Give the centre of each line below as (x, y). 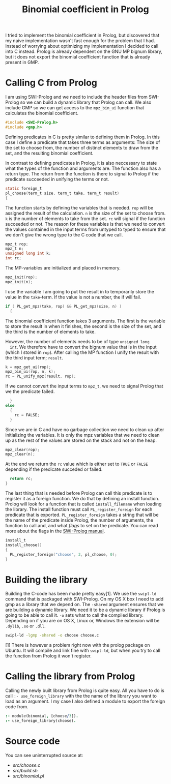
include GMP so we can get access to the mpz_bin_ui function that (75, 108)
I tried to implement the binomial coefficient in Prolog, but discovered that (82, 35)
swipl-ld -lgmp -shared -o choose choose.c (52, 636)
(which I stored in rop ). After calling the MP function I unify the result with (82, 352)
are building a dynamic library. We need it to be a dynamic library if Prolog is (85, 610)
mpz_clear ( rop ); (22, 449)
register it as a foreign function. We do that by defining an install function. (82, 499)
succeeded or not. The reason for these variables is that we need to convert (85, 224)
